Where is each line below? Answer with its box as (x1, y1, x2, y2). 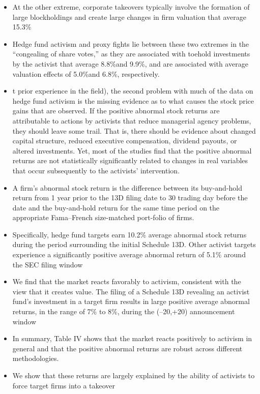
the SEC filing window (12, 259, 83, 269)
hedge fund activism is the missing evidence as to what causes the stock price (12, 95, 254, 106)
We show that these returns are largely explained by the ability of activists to (12, 370, 255, 380)
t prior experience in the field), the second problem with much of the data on (12, 85, 253, 96)
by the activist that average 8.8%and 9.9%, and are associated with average (12, 58, 248, 69)
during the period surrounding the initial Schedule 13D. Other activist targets (12, 239, 256, 250)
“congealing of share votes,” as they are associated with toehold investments (12, 48, 250, 59)
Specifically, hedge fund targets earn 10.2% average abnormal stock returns (12, 229, 247, 239)
